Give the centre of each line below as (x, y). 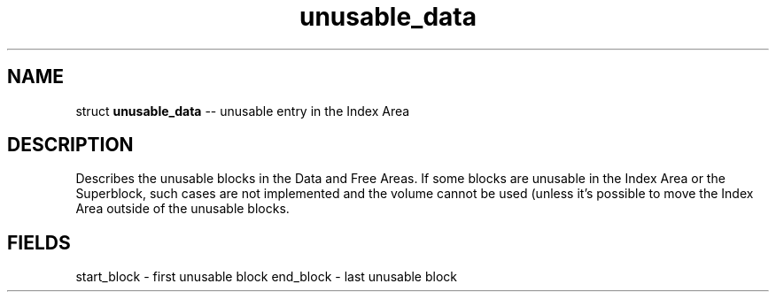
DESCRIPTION (70, 145)
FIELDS (39, 242)
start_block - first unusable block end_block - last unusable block (266, 277)
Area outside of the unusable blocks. (182, 209)
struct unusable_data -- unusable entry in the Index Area (243, 111)
